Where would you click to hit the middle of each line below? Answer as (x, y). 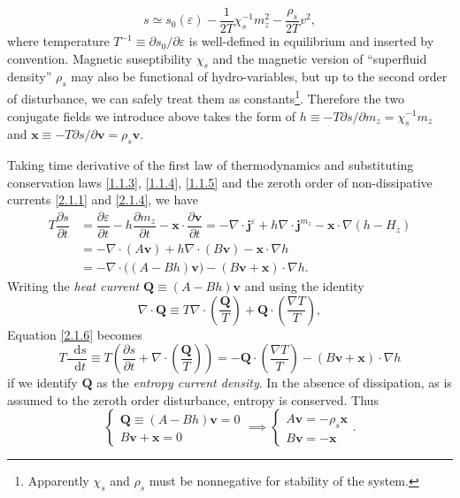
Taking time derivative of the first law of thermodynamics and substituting (211, 165)
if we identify (42, 383)
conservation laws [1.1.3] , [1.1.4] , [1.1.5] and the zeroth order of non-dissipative (220, 182)
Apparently (58, 481)
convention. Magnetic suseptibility (100, 58)
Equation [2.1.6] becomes (75, 334)
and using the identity (304, 286)
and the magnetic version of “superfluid (320, 58)
